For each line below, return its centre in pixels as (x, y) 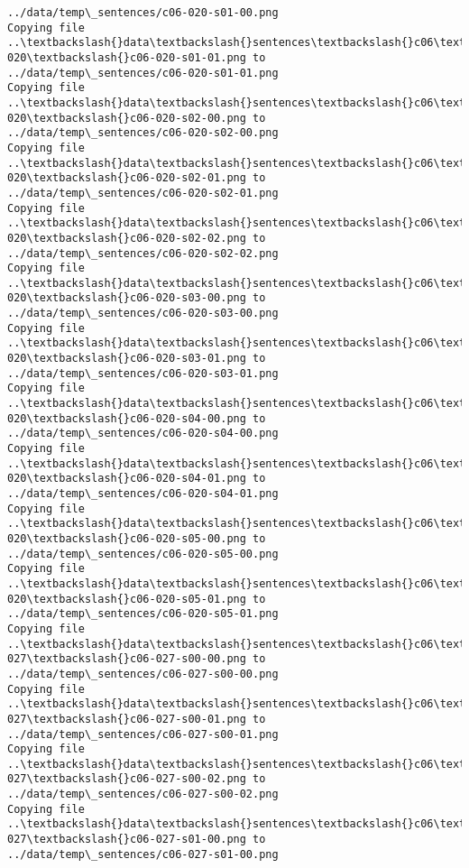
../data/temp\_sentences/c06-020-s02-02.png (143, 253)
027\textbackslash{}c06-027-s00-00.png (127, 659)
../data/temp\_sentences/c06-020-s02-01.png (143, 193)
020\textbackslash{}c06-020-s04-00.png (127, 418)
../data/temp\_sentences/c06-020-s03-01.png (143, 373)
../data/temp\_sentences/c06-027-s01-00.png (143, 854)
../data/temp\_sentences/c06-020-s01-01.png (143, 73)
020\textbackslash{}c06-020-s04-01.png (127, 479)
